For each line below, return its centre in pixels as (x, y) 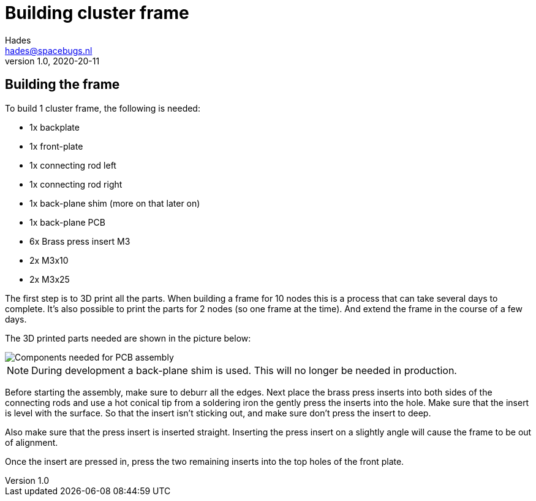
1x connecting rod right (76, 184)
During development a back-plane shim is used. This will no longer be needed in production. (244, 370)
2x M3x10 (49, 260)
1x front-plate (56, 146)
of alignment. (32, 442)
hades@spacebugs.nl (49, 50)
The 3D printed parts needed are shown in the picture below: (128, 338)
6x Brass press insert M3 (80, 241)
